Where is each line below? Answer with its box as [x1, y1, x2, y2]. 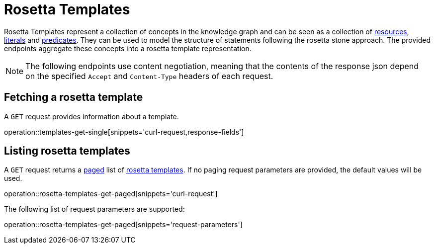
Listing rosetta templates [4, 145, 130, 158]
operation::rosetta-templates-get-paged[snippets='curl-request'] [4, 189, 218, 198]
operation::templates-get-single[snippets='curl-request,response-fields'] [4, 127, 244, 136]
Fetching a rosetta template [4, 91, 143, 104]
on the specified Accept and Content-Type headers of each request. [25, 71, 273, 81]
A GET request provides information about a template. [4, 112, 179, 121]
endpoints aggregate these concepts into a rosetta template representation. [4, 44, 252, 53]
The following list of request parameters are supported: [4, 205, 185, 214]
